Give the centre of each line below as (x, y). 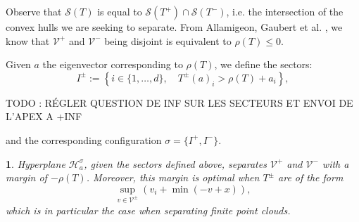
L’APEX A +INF (44, 116)
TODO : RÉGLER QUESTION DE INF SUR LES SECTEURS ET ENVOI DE (179, 102)
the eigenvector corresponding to (113, 64)
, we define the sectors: (263, 64)
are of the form (311, 177)
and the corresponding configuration (84, 139)
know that (28, 40)
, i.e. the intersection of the (285, 11)
